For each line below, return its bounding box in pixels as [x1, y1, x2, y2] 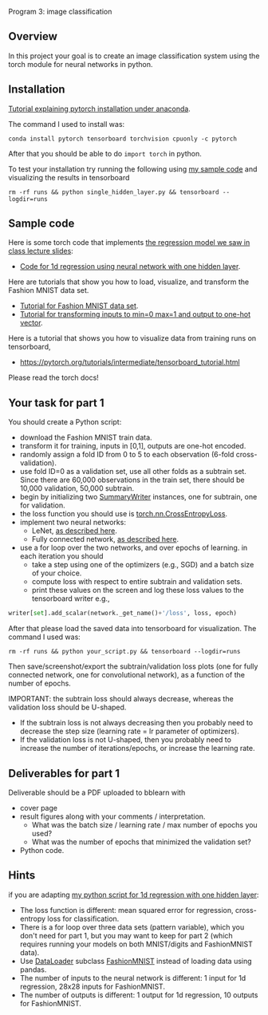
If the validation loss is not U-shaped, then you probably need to [19, 735, 231, 744]
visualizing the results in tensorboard [8, 172, 130, 182]
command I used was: [8, 632, 81, 642]
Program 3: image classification [8, 7, 112, 16]
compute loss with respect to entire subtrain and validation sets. [31, 577, 243, 586]
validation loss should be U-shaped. [8, 702, 127, 713]
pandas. [19, 965, 47, 974]
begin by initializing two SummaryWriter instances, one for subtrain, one [19, 492, 258, 502]
